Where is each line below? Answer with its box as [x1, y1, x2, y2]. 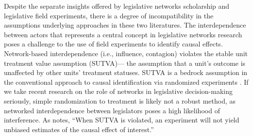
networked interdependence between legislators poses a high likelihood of [4, 105, 220, 115]
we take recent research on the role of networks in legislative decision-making [4, 86, 233, 96]
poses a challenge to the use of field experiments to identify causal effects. [4, 39, 223, 49]
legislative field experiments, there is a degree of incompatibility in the [4, 10, 214, 20]
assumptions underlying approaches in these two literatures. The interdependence [4, 20, 246, 30]
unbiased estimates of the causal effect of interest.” [4, 124, 154, 134]
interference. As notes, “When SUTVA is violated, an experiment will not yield [4, 115, 239, 125]
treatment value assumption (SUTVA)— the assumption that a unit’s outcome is [4, 58, 246, 68]
